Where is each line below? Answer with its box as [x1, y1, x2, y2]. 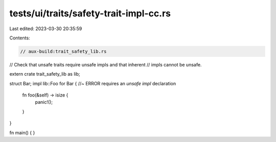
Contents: [9, 35, 30, 41]
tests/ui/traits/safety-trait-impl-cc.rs [9, 8, 171, 19]
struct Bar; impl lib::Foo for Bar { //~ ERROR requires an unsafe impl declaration [9, 80, 176, 86]
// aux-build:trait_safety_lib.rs [20, 49, 107, 54]
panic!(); [35, 99, 53, 105]
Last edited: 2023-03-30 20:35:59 [9, 26, 82, 32]
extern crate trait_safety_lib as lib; [9, 71, 80, 77]
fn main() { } [9, 129, 35, 135]
